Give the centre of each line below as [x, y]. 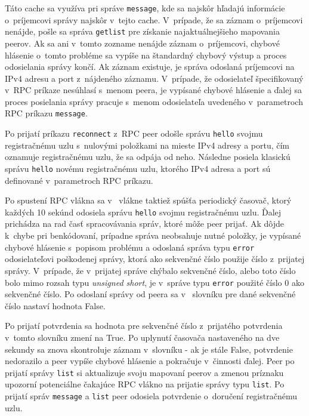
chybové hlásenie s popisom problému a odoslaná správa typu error [130, 247]
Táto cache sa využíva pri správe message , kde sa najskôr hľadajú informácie [145, 8]
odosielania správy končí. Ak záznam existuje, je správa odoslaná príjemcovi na [150, 67]
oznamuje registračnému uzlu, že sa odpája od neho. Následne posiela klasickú [148, 157]
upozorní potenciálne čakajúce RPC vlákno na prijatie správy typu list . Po [145, 384]
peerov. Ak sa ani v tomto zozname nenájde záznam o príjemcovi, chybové [142, 43]
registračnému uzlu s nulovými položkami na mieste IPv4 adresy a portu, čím [147, 145]
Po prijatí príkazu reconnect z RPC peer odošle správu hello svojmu [134, 133]
